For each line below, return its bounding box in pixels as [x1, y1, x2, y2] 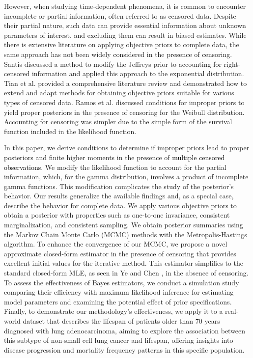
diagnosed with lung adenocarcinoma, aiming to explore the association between [4, 325, 246, 335]
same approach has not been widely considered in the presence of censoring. [4, 49, 232, 59]
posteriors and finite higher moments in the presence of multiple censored [4, 152, 225, 162]
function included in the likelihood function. [4, 126, 137, 136]
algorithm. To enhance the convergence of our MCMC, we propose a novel [4, 239, 227, 249]
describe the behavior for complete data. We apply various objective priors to [4, 200, 237, 210]
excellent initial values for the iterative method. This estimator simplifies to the [4, 258, 243, 268]
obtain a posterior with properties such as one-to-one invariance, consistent [4, 210, 230, 220]
